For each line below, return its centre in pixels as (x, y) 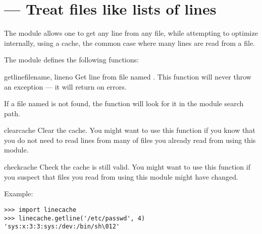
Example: (19, 193)
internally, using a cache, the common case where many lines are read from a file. (129, 43)
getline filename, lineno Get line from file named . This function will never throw (128, 76)
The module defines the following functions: (71, 60)
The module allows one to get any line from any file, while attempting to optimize (131, 33)
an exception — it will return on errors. (65, 86)
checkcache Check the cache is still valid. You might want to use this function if (127, 167)
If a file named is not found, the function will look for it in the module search (124, 103)
